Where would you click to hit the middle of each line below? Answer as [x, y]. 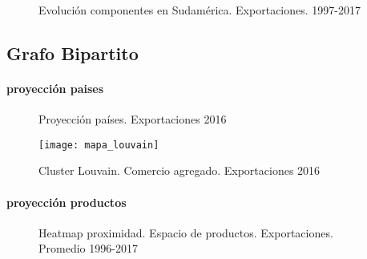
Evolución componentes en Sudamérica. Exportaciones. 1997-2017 [200, 10]
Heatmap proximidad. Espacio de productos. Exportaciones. [186, 232]
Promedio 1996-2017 [88, 248]
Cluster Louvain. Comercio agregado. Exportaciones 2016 [179, 170]
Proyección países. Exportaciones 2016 [133, 119]
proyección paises [55, 88]
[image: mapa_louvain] [99, 145]
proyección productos [67, 202]
